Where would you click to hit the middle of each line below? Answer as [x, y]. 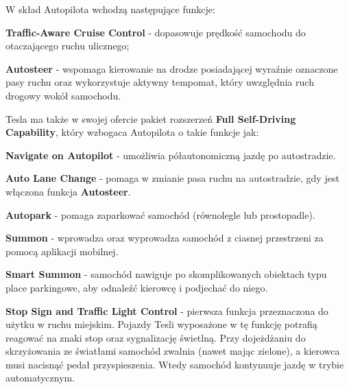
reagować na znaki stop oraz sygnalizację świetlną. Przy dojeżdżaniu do [156, 337]
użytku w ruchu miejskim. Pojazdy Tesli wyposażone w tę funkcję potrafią [161, 324]
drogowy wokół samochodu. [63, 95]
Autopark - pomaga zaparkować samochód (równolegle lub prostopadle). [160, 214]
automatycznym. [40, 378]
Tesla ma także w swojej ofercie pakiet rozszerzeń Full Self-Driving [151, 118]
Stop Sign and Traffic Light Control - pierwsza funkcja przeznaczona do [167, 310]
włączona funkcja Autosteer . [68, 191]
